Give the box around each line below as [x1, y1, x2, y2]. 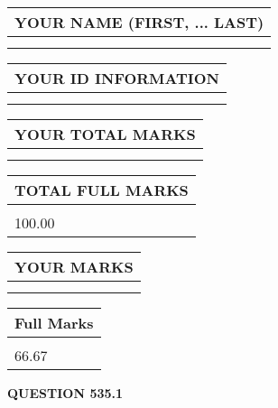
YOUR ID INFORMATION [14, 68, 219, 88]
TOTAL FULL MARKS [14, 180, 189, 200]
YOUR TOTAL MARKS [14, 124, 196, 144]
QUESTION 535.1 [7, 384, 124, 402]
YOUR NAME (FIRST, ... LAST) [14, 12, 264, 32]
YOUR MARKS [14, 256, 134, 277]
